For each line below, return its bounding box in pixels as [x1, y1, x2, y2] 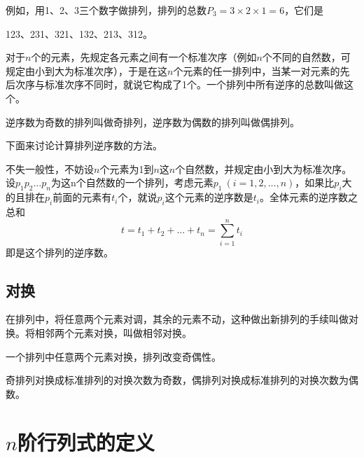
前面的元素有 [52, 190, 112, 204]
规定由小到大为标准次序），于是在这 [6, 63, 167, 78]
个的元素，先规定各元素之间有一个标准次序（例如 [31, 50, 257, 64]
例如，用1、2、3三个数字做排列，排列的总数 [6, 3, 206, 17]
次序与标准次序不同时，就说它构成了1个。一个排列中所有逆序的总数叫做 [15, 77, 344, 92]
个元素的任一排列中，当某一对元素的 [173, 63, 340, 78]
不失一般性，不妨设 [6, 161, 94, 176]
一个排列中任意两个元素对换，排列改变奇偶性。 [6, 349, 221, 363]
